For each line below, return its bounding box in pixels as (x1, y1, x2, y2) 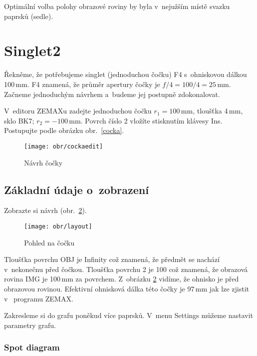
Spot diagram (4, 341, 60, 353)
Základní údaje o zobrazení (4, 181, 149, 197)
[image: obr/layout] (24, 222, 93, 230)
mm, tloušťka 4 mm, (181, 105, 243, 116)
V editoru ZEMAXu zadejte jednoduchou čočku (4, 105, 152, 116)
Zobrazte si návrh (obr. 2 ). (4, 205, 87, 215)
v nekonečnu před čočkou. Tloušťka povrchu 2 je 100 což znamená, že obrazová (4, 263, 248, 274)
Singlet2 (4, 40, 61, 60)
